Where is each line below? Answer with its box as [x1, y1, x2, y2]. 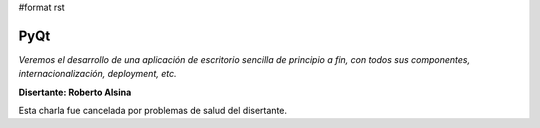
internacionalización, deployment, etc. [18, 68, 177, 80]
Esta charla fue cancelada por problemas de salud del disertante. [18, 105, 288, 117]
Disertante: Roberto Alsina [18, 86, 132, 98]
